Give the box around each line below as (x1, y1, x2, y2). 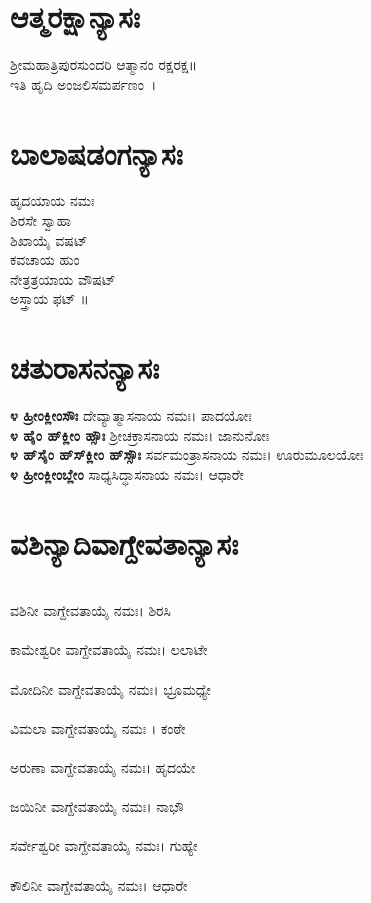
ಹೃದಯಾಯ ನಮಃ (10, 190, 95, 211)
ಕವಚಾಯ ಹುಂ (10, 249, 80, 270)
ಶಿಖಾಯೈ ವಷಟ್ (10, 229, 88, 250)
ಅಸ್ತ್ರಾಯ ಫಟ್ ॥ (10, 288, 89, 309)
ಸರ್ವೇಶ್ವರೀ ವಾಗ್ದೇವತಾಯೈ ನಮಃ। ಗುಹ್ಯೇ (10, 835, 198, 856)
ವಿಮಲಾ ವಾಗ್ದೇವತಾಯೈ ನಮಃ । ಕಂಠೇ (10, 717, 186, 738)
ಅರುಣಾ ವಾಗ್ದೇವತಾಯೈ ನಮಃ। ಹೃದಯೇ (10, 756, 196, 777)
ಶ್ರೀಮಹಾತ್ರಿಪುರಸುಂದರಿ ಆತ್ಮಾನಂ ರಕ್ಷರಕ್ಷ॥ (10, 54, 197, 75)
